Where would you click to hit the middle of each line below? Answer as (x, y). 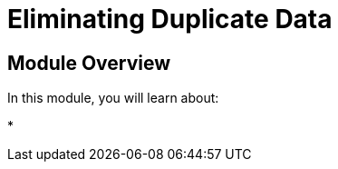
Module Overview (89, 63)
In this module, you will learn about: (113, 98)
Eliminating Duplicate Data (170, 19)
